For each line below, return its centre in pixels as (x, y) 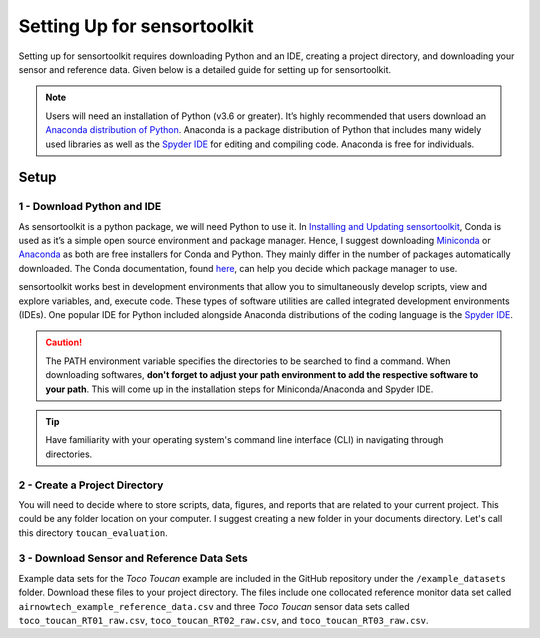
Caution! (64, 342)
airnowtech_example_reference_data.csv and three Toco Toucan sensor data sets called (214, 606)
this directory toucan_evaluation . (93, 532)
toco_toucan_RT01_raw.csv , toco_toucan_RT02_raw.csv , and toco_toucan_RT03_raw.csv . (223, 620)
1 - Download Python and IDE (90, 207)
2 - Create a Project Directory (91, 485)
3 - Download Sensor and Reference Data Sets (133, 558)
